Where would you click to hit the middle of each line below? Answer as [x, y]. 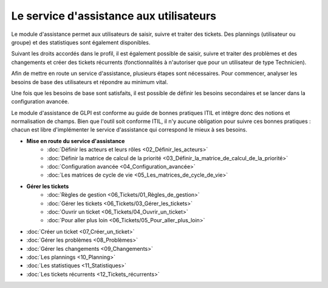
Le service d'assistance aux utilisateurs [114, 16]
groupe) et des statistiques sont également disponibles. [81, 42]
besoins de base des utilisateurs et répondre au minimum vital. [90, 82]
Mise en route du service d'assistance [76, 141]
